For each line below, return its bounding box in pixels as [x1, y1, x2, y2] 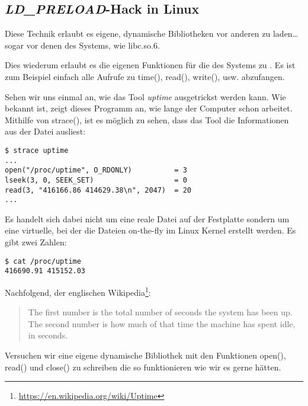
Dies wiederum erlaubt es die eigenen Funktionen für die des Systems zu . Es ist [5, 59, 296, 71]
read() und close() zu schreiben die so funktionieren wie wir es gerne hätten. [5, 360, 281, 373]
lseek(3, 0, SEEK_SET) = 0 [5, 175, 187, 184]
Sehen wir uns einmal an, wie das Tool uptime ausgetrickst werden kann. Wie [5, 90, 286, 103]
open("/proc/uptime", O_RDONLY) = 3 [5, 166, 187, 175]
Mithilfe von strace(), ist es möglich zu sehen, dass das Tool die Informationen [5, 113, 289, 126]
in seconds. [28, 329, 68, 341]
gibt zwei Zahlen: [5, 236, 67, 248]
